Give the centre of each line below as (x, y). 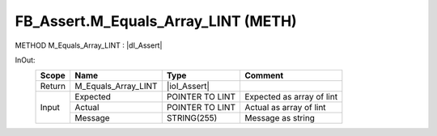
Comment (264, 75)
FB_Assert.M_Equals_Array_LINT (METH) (156, 21)
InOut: (25, 60)
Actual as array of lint (285, 108)
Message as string (280, 118)
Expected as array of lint (291, 97)
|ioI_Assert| (188, 87)
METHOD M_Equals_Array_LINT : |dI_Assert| (89, 45)
